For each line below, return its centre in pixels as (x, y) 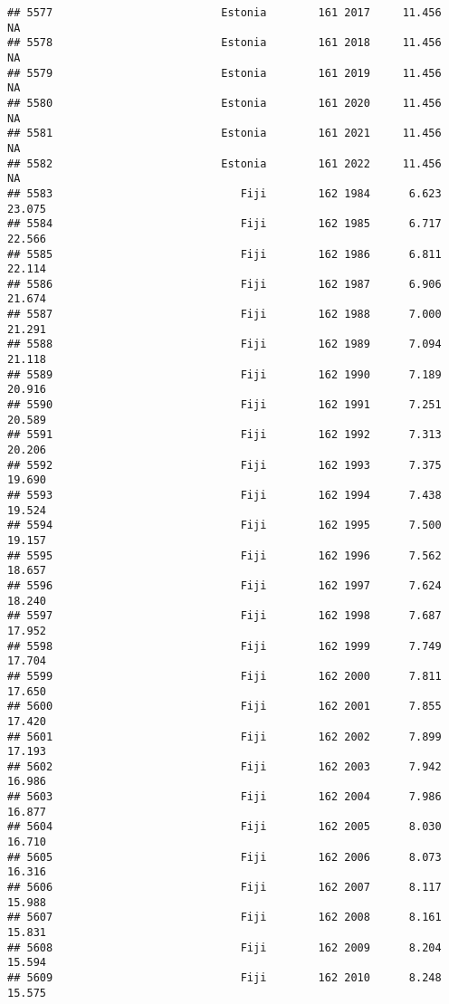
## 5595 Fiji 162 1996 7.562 (224, 555)
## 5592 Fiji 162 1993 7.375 (224, 465)
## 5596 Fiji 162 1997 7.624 (224, 585)
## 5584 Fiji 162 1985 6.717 (224, 224)
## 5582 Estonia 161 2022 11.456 (224, 163)
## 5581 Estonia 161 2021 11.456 (224, 134)
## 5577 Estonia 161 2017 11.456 (224, 13)
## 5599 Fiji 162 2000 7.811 (224, 676)
